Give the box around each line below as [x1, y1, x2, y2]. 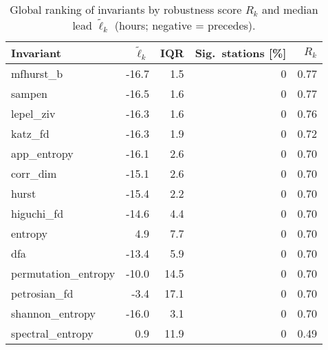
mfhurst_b [11, 65, 63, 81]
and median [261, 1, 318, 17]
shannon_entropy [11, 305, 96, 321]
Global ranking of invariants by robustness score [10, 1, 242, 17]
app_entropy [11, 145, 74, 161]
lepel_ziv [11, 105, 56, 121]
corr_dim [11, 165, 57, 181]
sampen [11, 85, 47, 101]
